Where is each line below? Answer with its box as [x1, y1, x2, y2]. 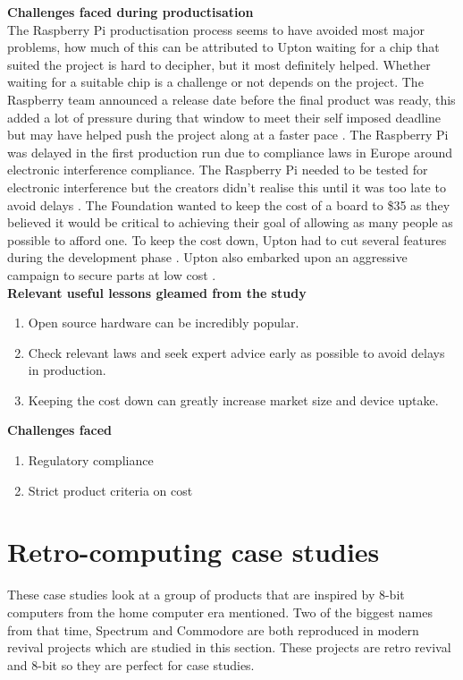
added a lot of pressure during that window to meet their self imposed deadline [7, 107, 442, 126]
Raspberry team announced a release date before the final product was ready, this [7, 89, 456, 108]
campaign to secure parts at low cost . [7, 265, 216, 284]
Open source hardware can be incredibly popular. [28, 313, 299, 332]
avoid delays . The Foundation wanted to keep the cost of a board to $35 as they [7, 195, 450, 214]
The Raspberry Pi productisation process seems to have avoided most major [7, 20, 425, 38]
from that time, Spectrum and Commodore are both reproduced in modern [7, 620, 419, 639]
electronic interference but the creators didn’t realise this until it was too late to [7, 177, 446, 196]
